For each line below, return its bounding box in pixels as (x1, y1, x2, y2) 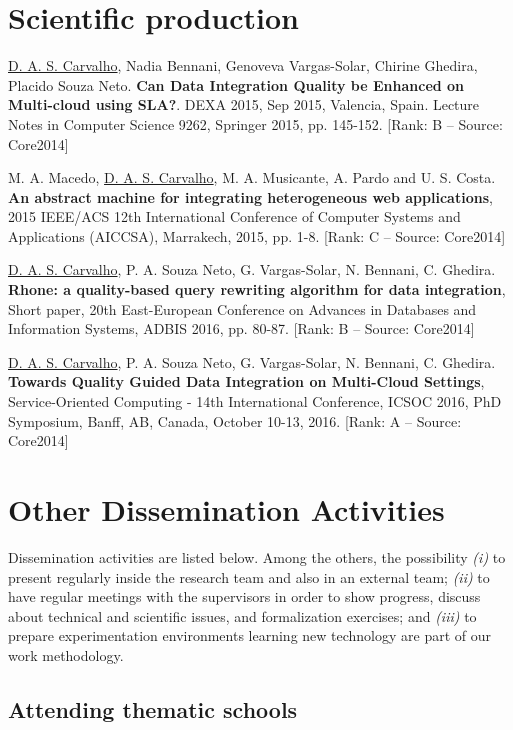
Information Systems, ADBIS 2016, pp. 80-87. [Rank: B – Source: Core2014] (8, 318, 475, 339)
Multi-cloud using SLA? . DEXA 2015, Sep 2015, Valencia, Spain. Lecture (8, 94, 480, 115)
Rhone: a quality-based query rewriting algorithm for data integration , (8, 279, 506, 300)
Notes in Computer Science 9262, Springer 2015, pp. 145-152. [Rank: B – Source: (8, 113, 503, 134)
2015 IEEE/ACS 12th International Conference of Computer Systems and (8, 206, 461, 227)
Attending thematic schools (8, 693, 298, 724)
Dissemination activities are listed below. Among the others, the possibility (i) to (8, 546, 506, 567)
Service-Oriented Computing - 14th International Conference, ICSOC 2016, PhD (8, 391, 502, 412)
